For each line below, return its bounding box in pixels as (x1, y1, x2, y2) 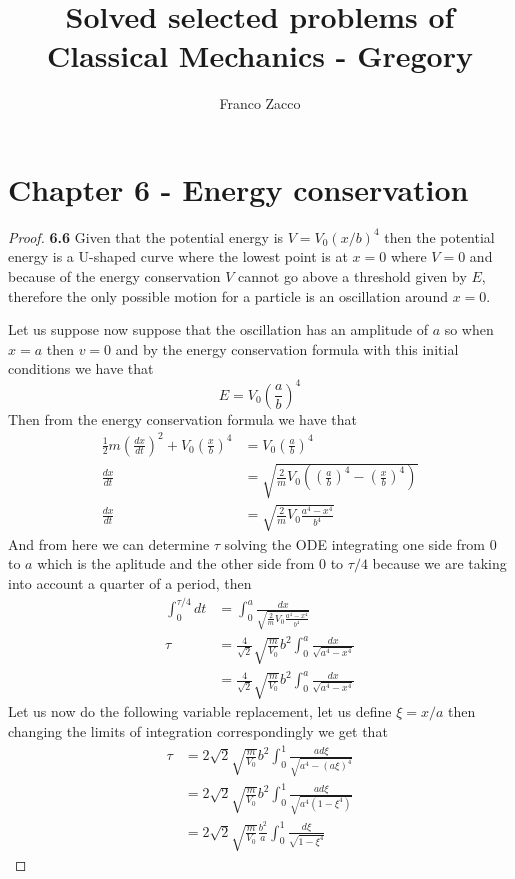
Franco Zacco (219, 93, 301, 114)
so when (444, 319, 494, 340)
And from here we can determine (8, 533, 210, 554)
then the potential (384, 226, 495, 247)
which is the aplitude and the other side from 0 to (37, 553, 344, 574)
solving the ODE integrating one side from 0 (224, 533, 497, 554)
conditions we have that (8, 358, 154, 379)
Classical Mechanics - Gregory (47, 35, 473, 76)
